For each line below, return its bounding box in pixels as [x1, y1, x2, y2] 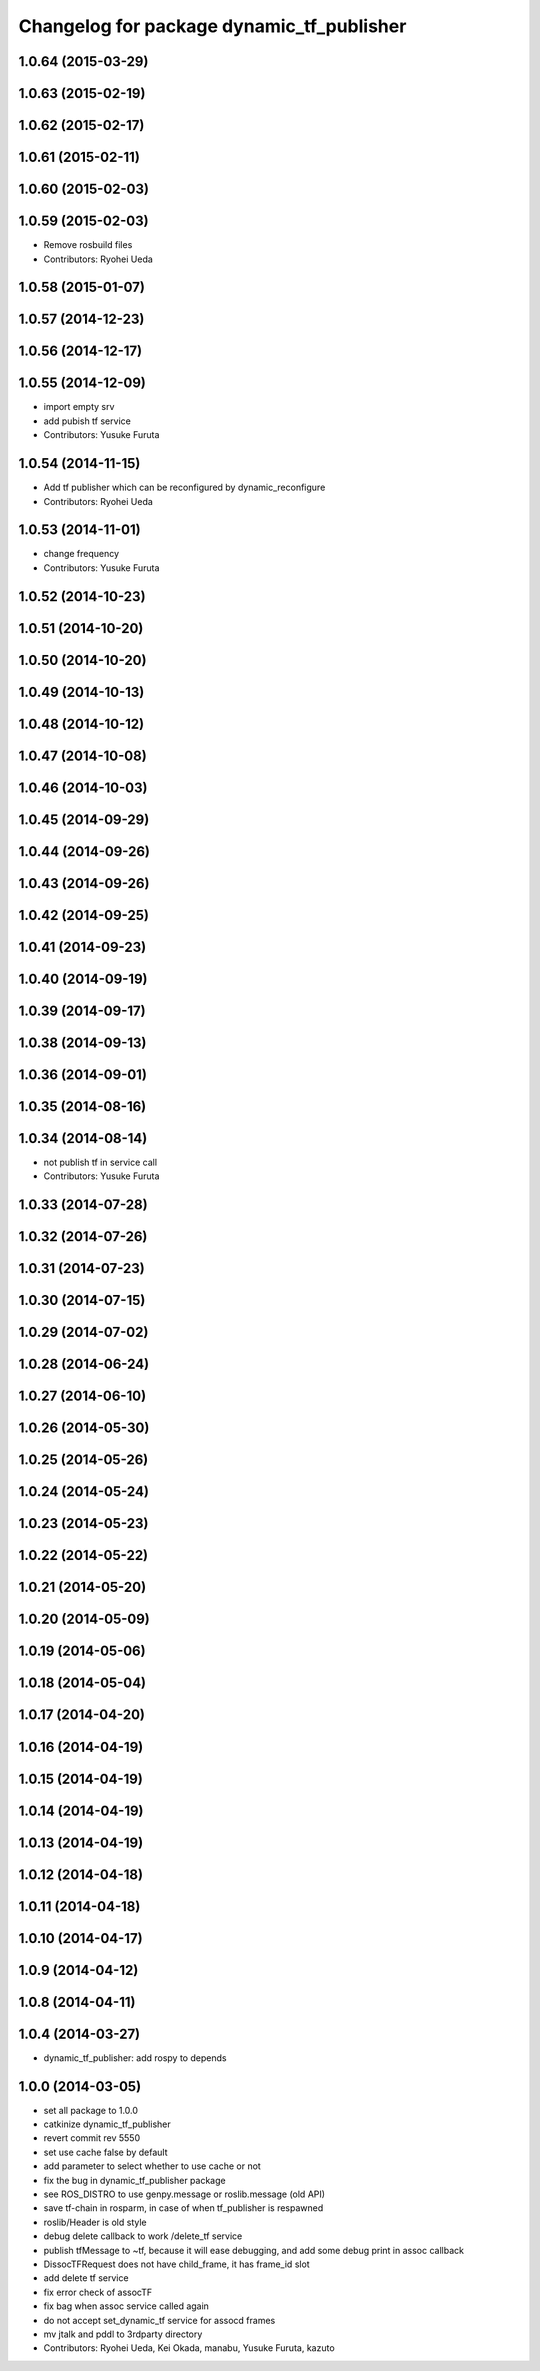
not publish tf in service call [43, 1156, 158, 1169]
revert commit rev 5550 [43, 2132, 140, 2144]
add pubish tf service [43, 415, 132, 427]
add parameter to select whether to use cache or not [43, 2160, 262, 2172]
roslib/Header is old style [43, 2216, 147, 2228]
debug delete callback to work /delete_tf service [43, 2230, 243, 2242]
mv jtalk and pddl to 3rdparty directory [43, 2328, 203, 2340]
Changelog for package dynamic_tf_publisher [18, 15, 407, 37]
